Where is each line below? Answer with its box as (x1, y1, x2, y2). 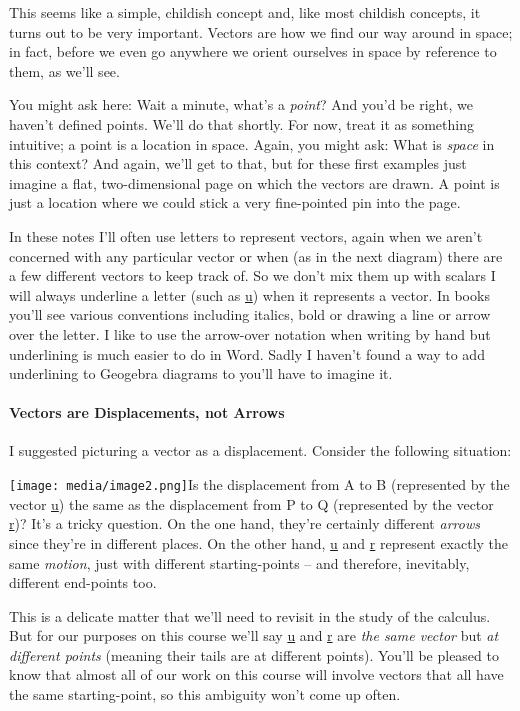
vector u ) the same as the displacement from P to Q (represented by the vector (9, 493, 494, 514)
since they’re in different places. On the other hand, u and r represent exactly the (9, 532, 509, 553)
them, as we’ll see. (9, 60, 120, 81)
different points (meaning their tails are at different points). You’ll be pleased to (9, 644, 499, 665)
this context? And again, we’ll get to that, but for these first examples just (9, 153, 467, 174)
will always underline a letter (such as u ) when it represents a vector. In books (9, 284, 490, 305)
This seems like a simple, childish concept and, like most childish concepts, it (9, 2, 481, 22)
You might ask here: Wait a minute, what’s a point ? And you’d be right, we (9, 94, 473, 115)
